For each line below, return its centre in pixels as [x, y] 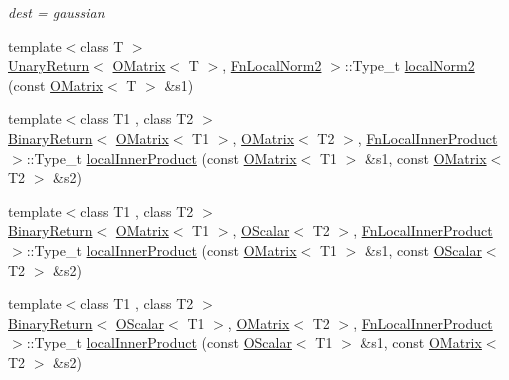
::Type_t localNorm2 [409, 65]
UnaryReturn [49, 65]
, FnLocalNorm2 [272, 65]
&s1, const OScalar [423, 249]
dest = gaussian [56, 12]
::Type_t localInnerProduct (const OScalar [159, 342]
